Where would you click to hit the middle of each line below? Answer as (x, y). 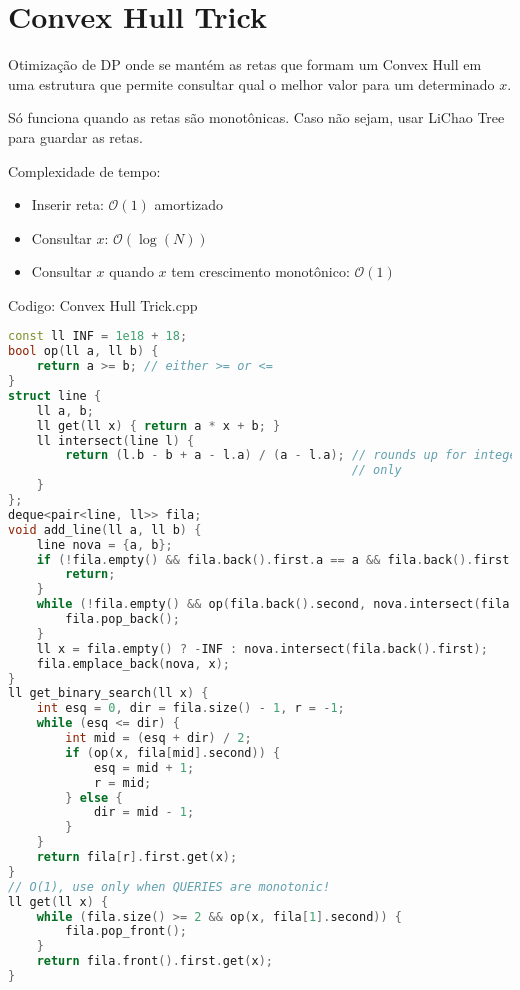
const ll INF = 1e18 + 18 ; (98, 336)
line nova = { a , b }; (104, 544)
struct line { (55, 395)
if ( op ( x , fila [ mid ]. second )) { (173, 752)
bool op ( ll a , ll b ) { (83, 351)
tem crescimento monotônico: (260, 271)
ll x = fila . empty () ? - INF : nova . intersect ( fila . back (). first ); (262, 648)
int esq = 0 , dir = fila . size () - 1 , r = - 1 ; (190, 708)
